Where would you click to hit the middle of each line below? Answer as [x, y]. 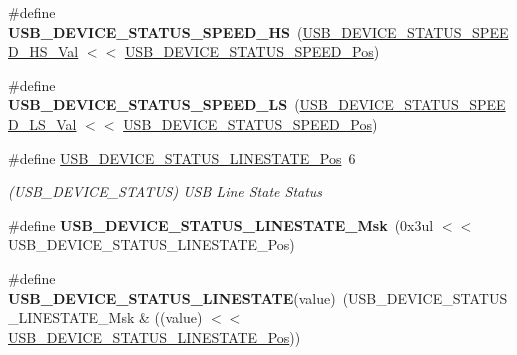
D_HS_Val [43, 51]
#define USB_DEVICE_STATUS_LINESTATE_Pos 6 [182, 157]
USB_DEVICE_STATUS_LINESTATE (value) [172, 297]
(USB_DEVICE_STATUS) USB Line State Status [165, 191]
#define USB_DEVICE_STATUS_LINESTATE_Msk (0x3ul [221, 224]
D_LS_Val [42, 123]
